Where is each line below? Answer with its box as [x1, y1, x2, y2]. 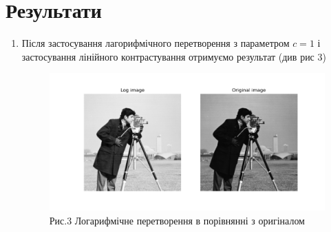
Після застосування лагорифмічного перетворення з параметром [21, 36, 290, 50]
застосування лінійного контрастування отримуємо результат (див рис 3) [21, 49, 326, 63]
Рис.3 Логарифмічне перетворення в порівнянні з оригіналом [49, 213, 305, 227]
